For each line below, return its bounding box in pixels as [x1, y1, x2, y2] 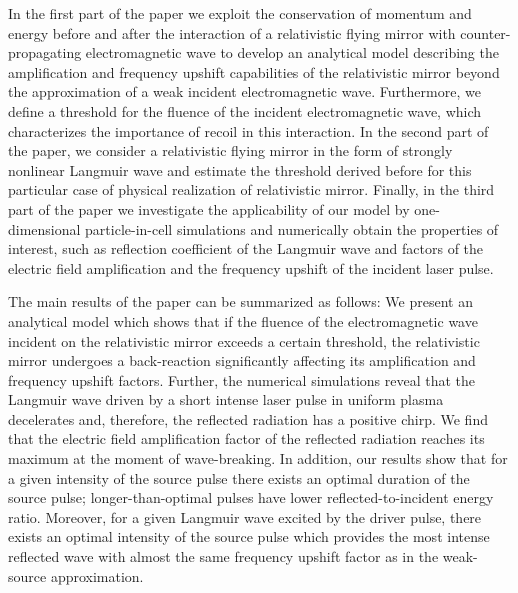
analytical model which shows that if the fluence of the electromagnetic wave [8, 310, 478, 331]
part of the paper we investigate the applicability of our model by [8, 198, 410, 219]
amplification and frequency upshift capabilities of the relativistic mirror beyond [8, 61, 500, 82]
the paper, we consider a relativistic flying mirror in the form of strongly [8, 140, 453, 161]
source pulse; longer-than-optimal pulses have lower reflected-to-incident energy [8, 487, 494, 508]
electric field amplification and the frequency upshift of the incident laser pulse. [8, 257, 494, 278]
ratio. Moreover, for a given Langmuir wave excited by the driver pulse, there [8, 506, 482, 527]
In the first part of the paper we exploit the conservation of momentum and [8, 3, 472, 23]
